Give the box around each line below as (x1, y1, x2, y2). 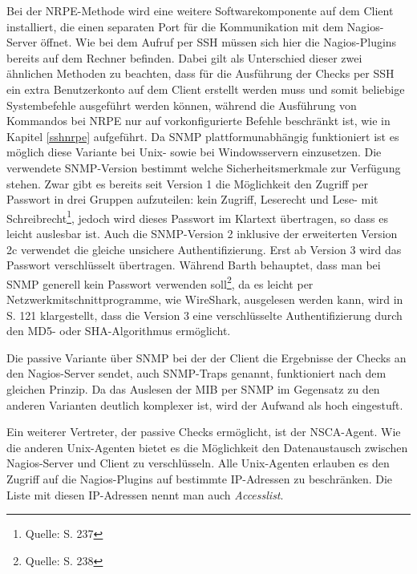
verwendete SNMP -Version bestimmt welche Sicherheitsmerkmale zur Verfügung (6, 159, 401, 176)
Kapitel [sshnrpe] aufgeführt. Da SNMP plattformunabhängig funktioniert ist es (6, 127, 399, 144)
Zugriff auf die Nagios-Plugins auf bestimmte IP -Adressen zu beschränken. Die (6, 470, 393, 487)
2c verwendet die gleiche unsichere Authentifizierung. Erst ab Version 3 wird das (6, 241, 402, 257)
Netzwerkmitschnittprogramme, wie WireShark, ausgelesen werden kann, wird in (6, 291, 403, 307)
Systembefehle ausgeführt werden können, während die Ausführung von (6, 96, 357, 113)
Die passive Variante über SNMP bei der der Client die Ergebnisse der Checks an (6, 349, 407, 366)
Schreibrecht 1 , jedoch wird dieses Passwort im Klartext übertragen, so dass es (6, 207, 388, 226)
